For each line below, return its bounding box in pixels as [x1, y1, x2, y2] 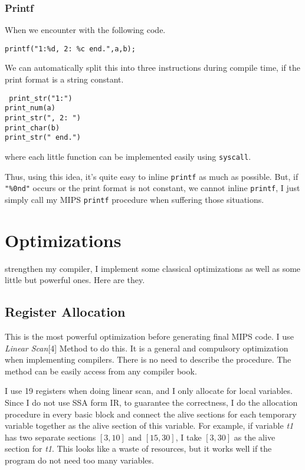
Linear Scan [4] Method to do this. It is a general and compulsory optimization [5, 341, 288, 354]
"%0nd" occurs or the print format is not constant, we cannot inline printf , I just [5, 182, 300, 194]
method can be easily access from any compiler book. [5, 364, 197, 377]
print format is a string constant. [5, 73, 124, 86]
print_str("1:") [9, 94, 73, 103]
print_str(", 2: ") [5, 113, 81, 122]
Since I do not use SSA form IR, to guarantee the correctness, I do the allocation [5, 396, 298, 409]
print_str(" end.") [5, 133, 81, 142]
